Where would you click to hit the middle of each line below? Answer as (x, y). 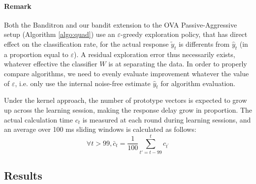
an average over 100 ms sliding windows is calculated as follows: (100, 129)
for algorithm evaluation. (198, 83)
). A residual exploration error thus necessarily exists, (154, 54)
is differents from (204, 44)
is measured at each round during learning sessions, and (167, 119)
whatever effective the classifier (51, 64)
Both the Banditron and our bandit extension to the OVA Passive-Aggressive (121, 24)
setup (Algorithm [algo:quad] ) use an (60, 34)
